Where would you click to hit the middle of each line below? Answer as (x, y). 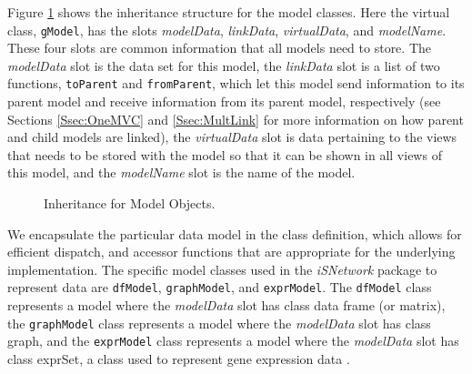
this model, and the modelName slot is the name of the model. (181, 172)
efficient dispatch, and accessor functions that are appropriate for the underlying (231, 252)
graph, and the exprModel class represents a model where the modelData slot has (233, 341)
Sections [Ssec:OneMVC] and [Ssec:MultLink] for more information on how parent (236, 119)
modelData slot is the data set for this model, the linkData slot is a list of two (224, 65)
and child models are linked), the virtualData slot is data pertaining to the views (232, 137)
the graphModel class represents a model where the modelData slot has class (219, 323)
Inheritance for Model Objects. (130, 203)
